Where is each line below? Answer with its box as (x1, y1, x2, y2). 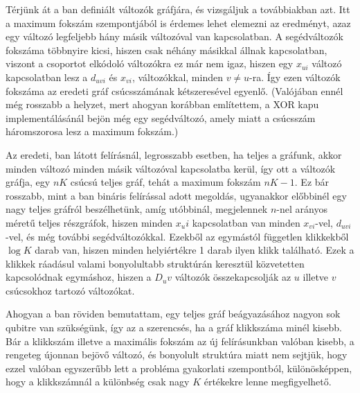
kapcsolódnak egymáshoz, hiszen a (6, 270, 152, 284)
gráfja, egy (6, 175, 51, 189)
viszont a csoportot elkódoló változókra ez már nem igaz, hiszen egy (6, 56, 294, 71)
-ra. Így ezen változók (249, 69, 341, 84)
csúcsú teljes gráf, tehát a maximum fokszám (70, 175, 261, 189)
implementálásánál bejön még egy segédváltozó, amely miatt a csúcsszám (6, 110, 316, 125)
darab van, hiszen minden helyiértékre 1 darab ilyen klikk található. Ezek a (35, 243, 354, 257)
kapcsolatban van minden (192, 215, 300, 229)
